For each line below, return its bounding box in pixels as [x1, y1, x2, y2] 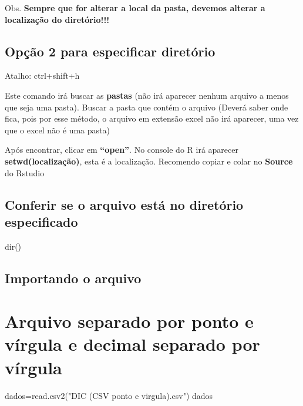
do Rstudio [5, 166, 45, 179]
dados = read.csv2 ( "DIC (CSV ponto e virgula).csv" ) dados [5, 389, 213, 401]
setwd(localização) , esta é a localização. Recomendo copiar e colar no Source [5, 155, 293, 167]
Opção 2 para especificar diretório [5, 42, 216, 60]
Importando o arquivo [5, 269, 142, 287]
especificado [5, 212, 78, 230]
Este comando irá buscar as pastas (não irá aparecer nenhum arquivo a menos [5, 89, 289, 101]
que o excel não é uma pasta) [5, 123, 110, 136]
